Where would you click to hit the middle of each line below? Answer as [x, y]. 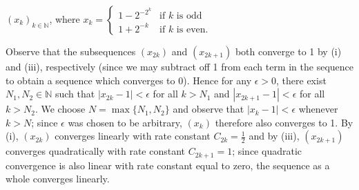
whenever [318, 109]
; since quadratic [267, 151]
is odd [189, 16]
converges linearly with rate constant [133, 136]
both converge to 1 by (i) [288, 51]
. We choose [60, 109]
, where [65, 19]
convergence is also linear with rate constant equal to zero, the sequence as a [168, 165]
